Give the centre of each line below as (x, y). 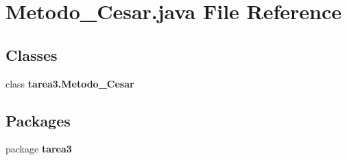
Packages (38, 120)
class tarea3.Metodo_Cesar (70, 83)
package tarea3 (39, 149)
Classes (32, 54)
